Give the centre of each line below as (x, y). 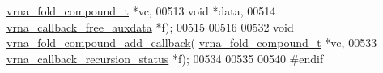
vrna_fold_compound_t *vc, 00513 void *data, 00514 (141, 11)
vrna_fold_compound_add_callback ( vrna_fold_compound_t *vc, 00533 (192, 43)
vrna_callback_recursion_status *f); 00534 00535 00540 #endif (165, 58)
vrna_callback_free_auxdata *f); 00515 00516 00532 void (150, 26)
